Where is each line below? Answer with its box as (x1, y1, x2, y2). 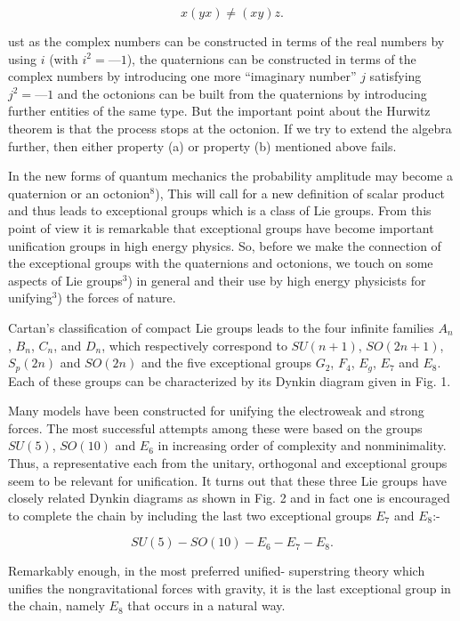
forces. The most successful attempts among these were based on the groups (8, 418, 423, 437)
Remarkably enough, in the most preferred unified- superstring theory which (8, 561, 425, 580)
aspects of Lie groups (8, 270, 123, 289)
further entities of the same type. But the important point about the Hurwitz (8, 101, 431, 120)
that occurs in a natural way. (127, 596, 286, 615)
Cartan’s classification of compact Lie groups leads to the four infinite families (8, 318, 434, 336)
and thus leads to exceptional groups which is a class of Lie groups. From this (8, 201, 432, 220)
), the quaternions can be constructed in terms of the (126, 49, 416, 68)
